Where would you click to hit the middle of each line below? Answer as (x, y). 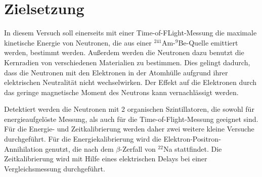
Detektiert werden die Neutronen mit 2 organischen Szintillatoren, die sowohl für (129, 109)
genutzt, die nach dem (79, 148)
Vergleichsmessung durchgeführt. (55, 168)
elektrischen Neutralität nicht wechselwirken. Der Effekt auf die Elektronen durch (130, 82)
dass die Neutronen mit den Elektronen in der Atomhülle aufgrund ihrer (116, 72)
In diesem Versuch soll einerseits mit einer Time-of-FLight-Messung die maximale (130, 33)
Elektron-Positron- (192, 139)
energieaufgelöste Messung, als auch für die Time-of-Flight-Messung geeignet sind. (131, 119)
